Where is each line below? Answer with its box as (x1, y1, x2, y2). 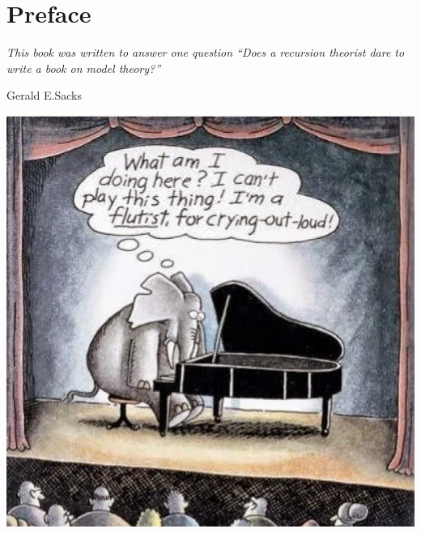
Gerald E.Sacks (6, 87, 82, 104)
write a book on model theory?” (6, 59, 161, 76)
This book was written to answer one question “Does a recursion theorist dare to (6, 44, 405, 61)
